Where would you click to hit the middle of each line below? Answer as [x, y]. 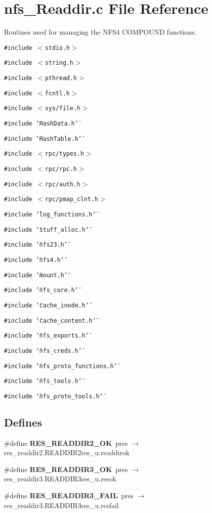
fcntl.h [58, 93]
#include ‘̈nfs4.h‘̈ [34, 260]
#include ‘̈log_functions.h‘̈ [50, 214]
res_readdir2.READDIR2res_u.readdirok [67, 452]
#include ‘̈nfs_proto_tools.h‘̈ [54, 396]
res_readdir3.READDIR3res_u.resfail [62, 505]
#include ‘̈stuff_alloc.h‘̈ [46, 230]
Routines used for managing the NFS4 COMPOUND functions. [100, 32]
